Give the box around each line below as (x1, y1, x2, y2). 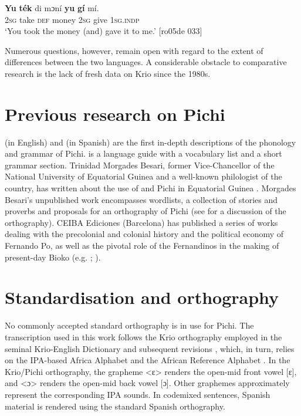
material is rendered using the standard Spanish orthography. (5, 400, 225, 412)
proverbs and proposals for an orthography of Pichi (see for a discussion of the (5, 205, 286, 217)
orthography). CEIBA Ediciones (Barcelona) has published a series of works (5, 216, 278, 228)
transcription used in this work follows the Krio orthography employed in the (5, 330, 282, 343)
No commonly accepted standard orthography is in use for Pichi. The (5, 319, 254, 332)
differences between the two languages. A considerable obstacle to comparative (5, 56, 287, 68)
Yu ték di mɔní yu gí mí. (5, 2, 99, 13)
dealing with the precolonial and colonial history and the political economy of (5, 228, 284, 240)
